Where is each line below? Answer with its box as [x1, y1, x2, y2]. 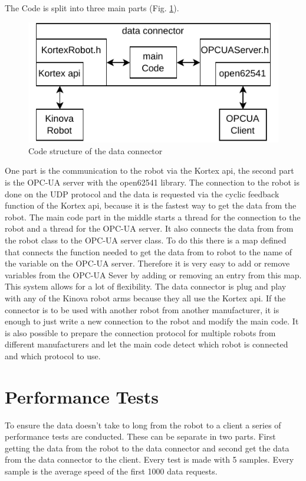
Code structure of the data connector [28, 144, 163, 157]
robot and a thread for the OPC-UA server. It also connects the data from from [5, 222, 294, 235]
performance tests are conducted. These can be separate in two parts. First [5, 430, 276, 443]
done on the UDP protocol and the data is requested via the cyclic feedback [5, 187, 279, 200]
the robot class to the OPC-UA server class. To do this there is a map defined [5, 233, 287, 246]
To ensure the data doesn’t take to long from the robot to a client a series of [5, 418, 281, 431]
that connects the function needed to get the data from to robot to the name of [5, 245, 292, 258]
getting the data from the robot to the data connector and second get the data [5, 441, 289, 454]
